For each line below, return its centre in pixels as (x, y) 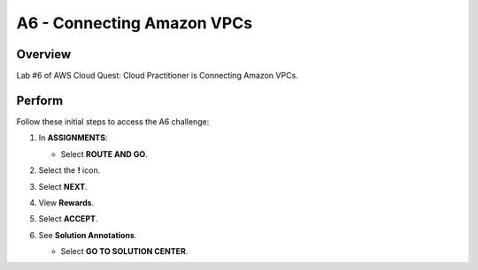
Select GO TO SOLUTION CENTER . (124, 251)
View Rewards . (66, 202)
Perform (40, 100)
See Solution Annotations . (88, 235)
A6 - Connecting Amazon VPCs (134, 23)
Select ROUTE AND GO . (104, 154)
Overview (44, 54)
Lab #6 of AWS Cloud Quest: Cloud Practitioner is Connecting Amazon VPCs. (157, 76)
